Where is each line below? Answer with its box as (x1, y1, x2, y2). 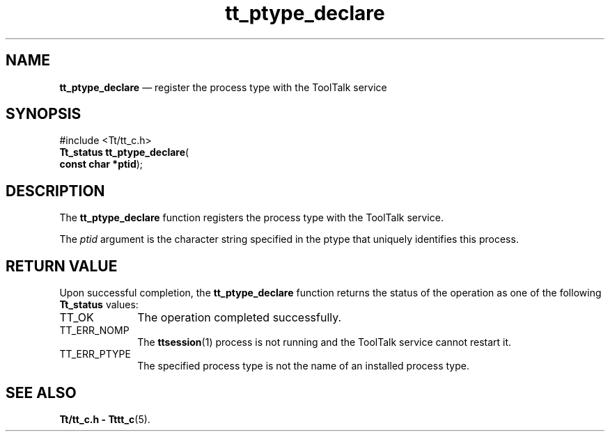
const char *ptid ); (59, 158, 143, 170)
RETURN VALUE (6, 257, 118, 275)
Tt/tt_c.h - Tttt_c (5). (59, 413, 150, 425)
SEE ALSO (6, 383, 77, 402)
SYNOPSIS (6, 105, 81, 123)
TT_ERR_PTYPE (59, 348, 131, 360)
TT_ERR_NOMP (59, 324, 130, 337)
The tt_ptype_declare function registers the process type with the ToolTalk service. (59, 212, 444, 224)
